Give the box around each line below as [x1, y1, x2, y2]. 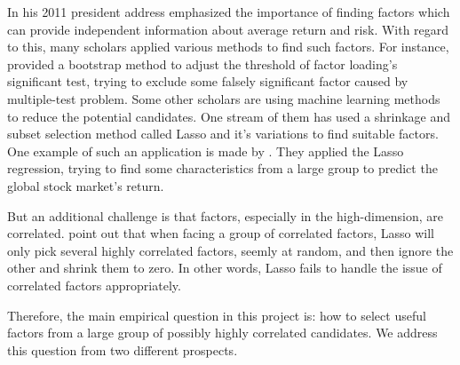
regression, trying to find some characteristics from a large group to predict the [7, 159, 438, 178]
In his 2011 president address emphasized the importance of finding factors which [7, 3, 450, 20]
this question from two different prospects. [7, 340, 238, 359]
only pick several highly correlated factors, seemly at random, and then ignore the [7, 241, 454, 259]
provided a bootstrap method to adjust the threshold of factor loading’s [7, 54, 398, 73]
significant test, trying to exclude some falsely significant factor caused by [7, 72, 408, 91]
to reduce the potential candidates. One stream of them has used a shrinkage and [7, 107, 451, 125]
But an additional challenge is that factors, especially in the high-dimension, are [7, 206, 443, 225]
